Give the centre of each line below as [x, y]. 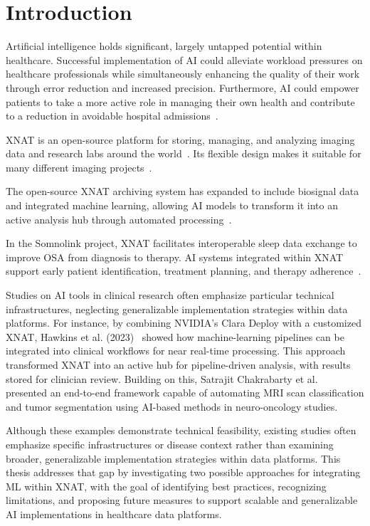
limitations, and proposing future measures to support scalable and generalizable [182, 500]
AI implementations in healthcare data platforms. [114, 514]
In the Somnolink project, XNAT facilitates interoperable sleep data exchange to [181, 243]
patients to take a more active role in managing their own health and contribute [180, 101]
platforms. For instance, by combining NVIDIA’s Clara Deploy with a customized [184, 323]
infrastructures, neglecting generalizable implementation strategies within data [177, 309]
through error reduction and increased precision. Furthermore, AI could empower [183, 87]
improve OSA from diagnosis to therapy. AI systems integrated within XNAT [175, 257]
